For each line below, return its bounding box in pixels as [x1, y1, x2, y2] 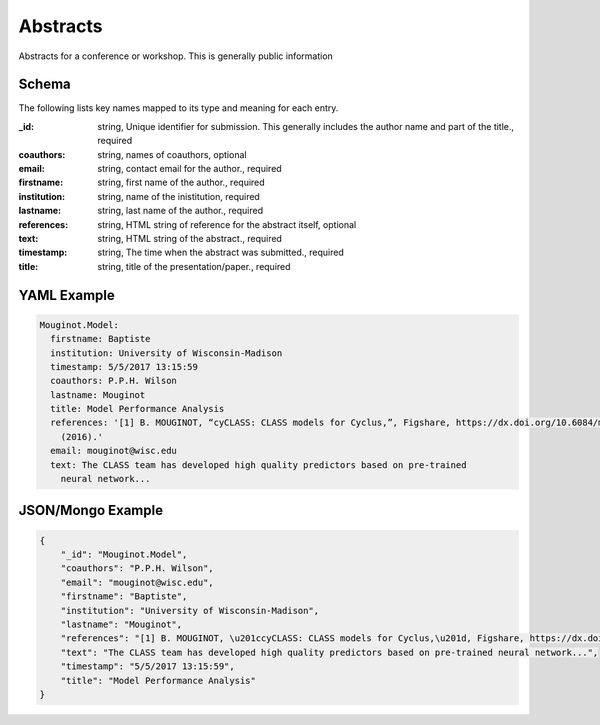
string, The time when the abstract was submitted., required [97, 246, 344, 259]
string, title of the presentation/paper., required [97, 260, 291, 272]
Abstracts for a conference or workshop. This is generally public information [18, 50, 334, 62]
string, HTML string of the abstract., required [97, 232, 282, 244]
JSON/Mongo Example [18, 502, 164, 519]
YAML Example [18, 286, 115, 304]
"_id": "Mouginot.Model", [60, 549, 188, 560]
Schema [18, 76, 72, 93]
